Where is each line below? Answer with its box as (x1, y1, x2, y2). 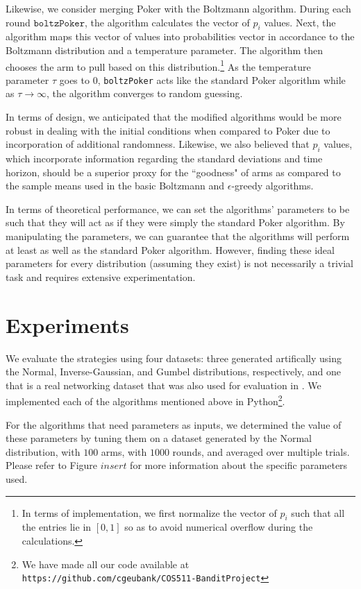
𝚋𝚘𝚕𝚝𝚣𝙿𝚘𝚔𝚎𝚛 (33, 18, 85, 28)
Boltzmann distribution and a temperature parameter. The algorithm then (6, 42, 324, 57)
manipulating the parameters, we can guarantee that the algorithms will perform (6, 229, 350, 244)
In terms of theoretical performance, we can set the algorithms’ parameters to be (6, 201, 350, 216)
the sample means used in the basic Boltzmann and (6, 178, 225, 193)
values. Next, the (264, 15, 336, 29)
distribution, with (6, 444, 81, 459)
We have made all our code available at (22, 556, 190, 571)
